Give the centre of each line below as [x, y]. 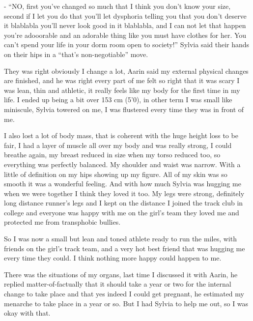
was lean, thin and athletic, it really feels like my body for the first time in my [122, 90]
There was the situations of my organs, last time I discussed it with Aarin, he [121, 274]
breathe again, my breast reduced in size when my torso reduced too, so [112, 155]
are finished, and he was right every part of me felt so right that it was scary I [122, 80]
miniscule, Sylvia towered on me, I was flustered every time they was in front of [124, 109]
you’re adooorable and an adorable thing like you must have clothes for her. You [125, 35]
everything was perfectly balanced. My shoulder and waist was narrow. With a [122, 164]
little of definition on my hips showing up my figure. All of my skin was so [116, 174]
